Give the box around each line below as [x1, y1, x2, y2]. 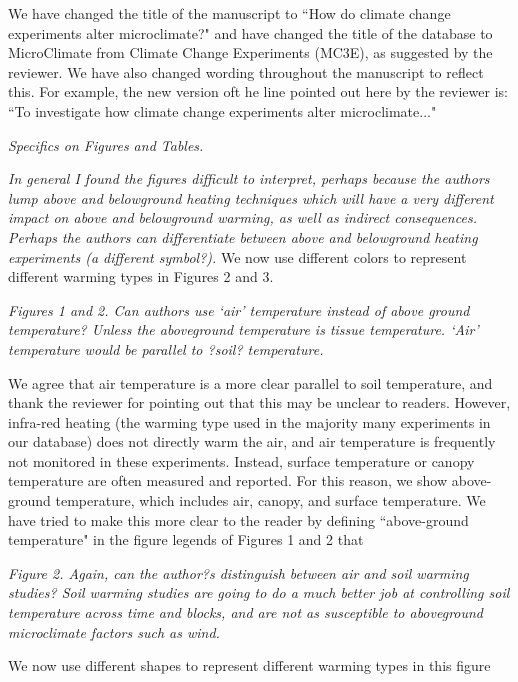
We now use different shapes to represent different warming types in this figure [8, 655, 491, 676]
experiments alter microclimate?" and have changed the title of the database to [8, 22, 493, 43]
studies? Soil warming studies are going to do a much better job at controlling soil [8, 582, 510, 603]
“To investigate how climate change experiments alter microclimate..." [8, 100, 437, 121]
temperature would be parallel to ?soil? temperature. [8, 338, 324, 359]
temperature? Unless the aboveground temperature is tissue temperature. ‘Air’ [8, 319, 479, 340]
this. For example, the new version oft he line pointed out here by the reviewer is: [8, 81, 508, 102]
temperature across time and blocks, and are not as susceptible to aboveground [8, 602, 484, 623]
